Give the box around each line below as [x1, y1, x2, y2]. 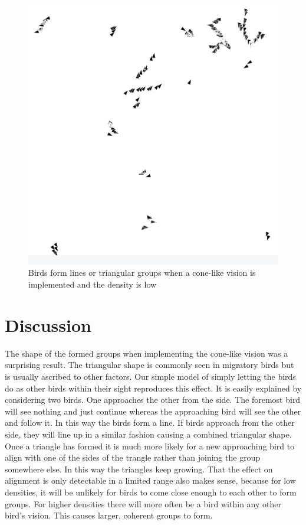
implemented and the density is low [28, 278, 157, 291]
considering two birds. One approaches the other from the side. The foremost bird [5, 393, 301, 406]
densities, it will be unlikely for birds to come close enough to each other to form [5, 485, 297, 498]
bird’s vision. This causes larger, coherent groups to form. [5, 509, 213, 521]
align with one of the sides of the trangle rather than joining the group [5, 451, 261, 464]
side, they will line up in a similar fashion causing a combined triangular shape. [5, 428, 292, 440]
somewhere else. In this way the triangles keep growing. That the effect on [5, 462, 273, 475]
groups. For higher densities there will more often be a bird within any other [5, 497, 281, 510]
